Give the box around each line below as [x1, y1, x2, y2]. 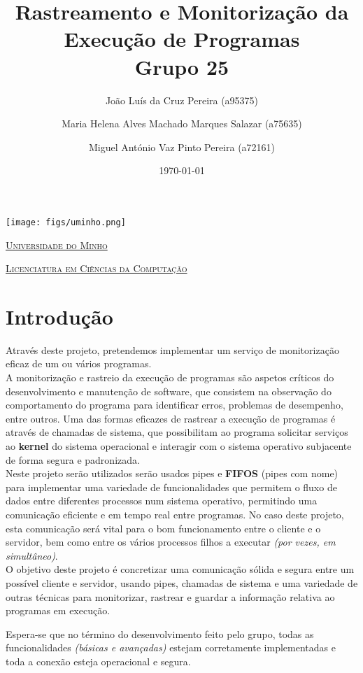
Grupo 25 [134, 52, 229, 80]
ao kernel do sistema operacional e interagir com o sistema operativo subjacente [6, 439, 352, 453]
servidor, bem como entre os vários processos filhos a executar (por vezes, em [6, 534, 336, 549]
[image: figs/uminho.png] [6, 217, 126, 227]
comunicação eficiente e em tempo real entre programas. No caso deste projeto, [6, 506, 344, 521]
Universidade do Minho [6, 237, 108, 252]
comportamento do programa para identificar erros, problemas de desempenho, [6, 397, 343, 412]
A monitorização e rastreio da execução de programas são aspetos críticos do [6, 370, 334, 385]
